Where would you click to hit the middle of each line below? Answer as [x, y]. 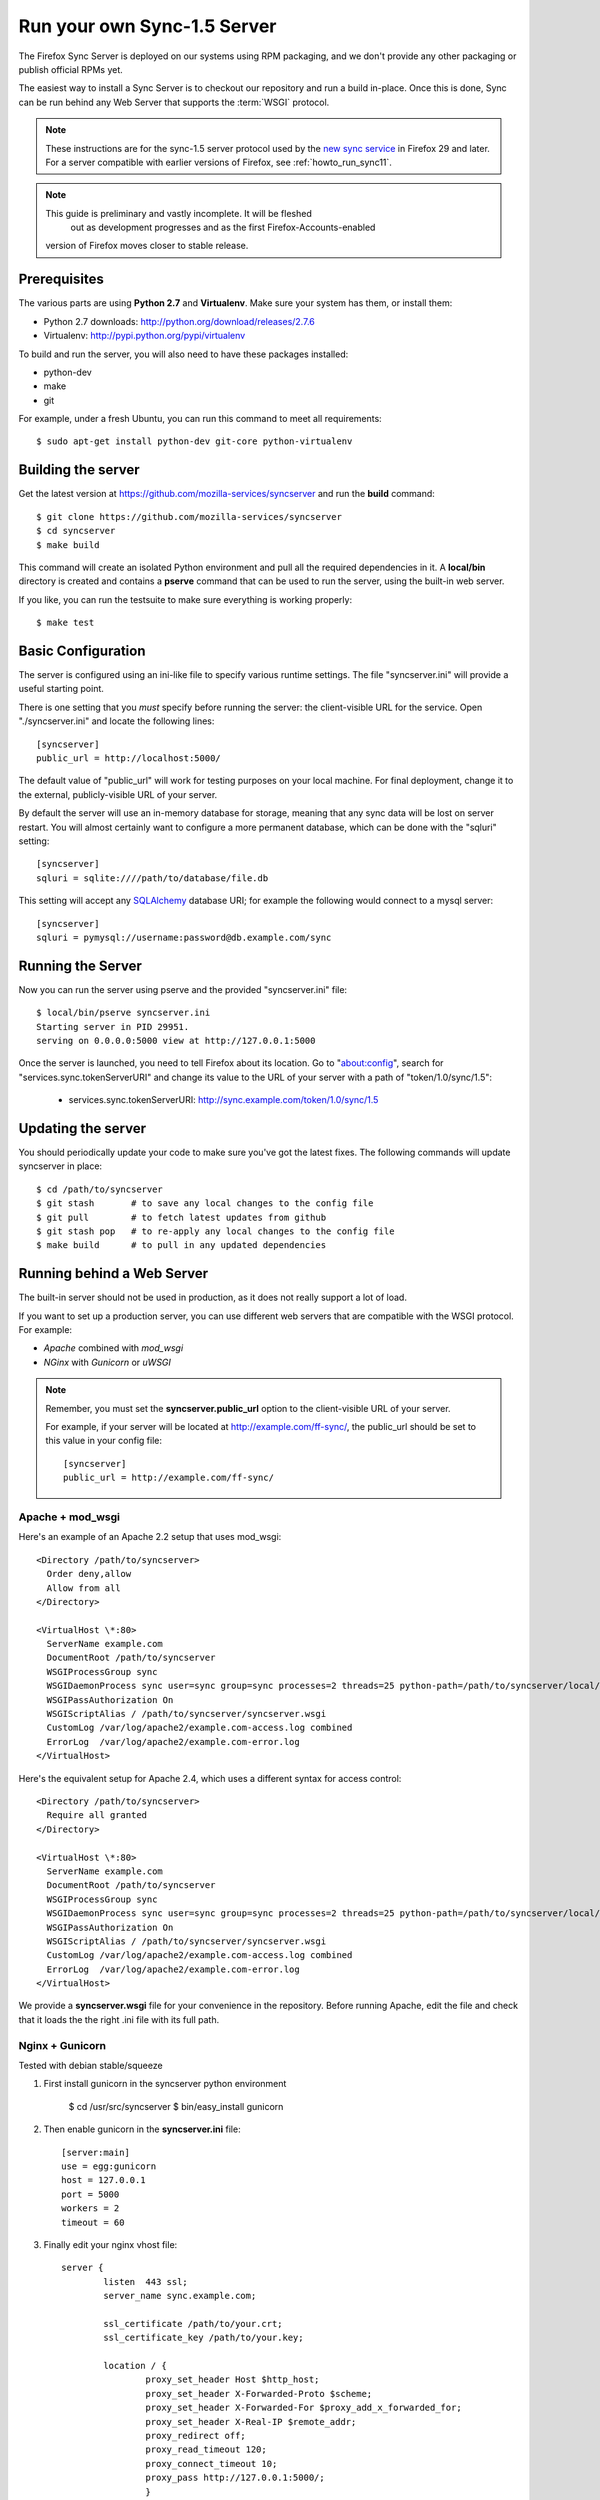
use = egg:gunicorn [109, 2166]
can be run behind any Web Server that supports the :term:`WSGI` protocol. [174, 102]
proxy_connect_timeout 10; [211, 2463]
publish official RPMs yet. [71, 69]
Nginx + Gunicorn [62, 2045]
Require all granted [97, 1815]
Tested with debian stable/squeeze [91, 2065]
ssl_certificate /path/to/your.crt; [193, 2323]
